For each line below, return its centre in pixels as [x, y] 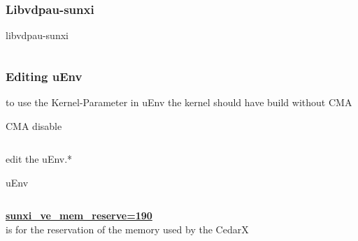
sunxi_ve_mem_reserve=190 [79, 216]
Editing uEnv [44, 76]
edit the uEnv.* [39, 159]
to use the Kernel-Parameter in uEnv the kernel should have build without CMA [179, 102]
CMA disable [34, 125]
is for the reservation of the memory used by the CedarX [127, 229]
